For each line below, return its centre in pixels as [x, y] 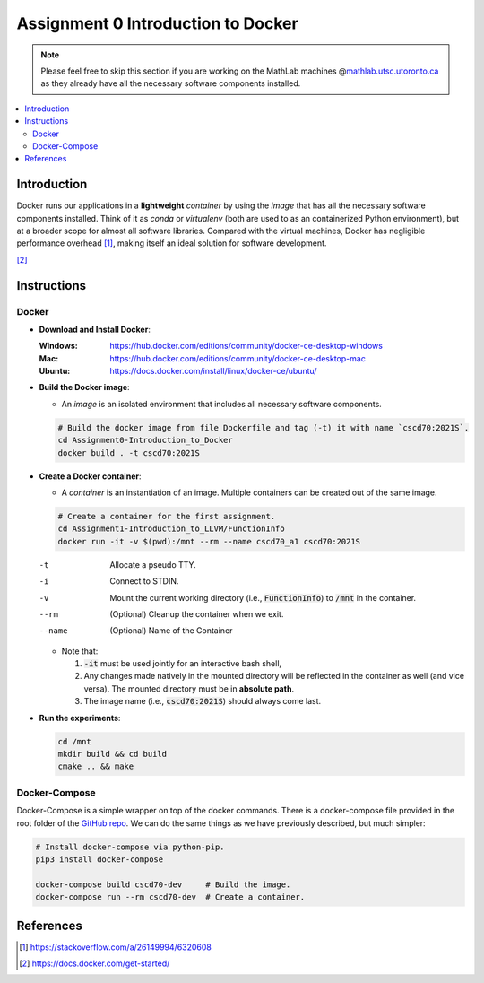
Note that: [80, 651]
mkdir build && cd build [112, 754]
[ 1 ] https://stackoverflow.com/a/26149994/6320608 [116, 947]
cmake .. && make [96, 766]
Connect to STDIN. [144, 581]
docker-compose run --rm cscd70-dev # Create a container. [170, 897]
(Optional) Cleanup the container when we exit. [197, 613]
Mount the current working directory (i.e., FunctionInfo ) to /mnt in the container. [263, 597]
